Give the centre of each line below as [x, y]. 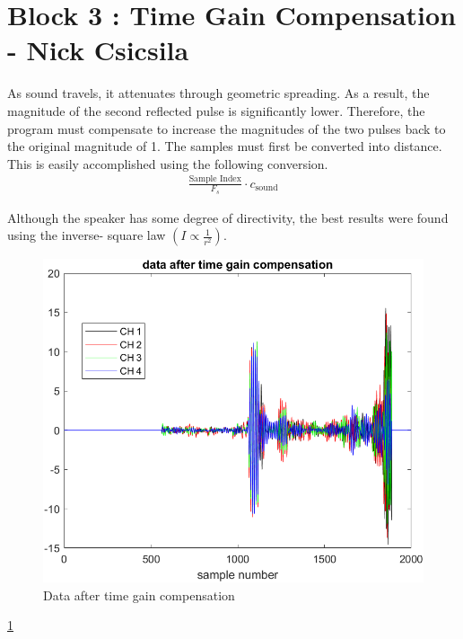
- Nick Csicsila [98, 50]
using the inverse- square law [87, 235]
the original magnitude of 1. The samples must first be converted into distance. [225, 146]
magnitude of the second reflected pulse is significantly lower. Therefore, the [216, 110]
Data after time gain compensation [139, 595]
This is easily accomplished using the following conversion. [168, 163]
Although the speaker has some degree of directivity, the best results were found [228, 217]
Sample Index [215, 179]
